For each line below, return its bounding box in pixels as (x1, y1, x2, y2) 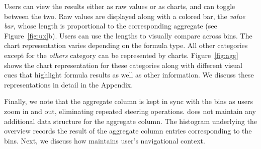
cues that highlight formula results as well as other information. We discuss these (4, 69, 254, 80)
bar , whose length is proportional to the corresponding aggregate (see (4, 20, 217, 31)
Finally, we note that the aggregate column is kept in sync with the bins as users (4, 96, 253, 106)
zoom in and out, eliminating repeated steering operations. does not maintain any (4, 105, 256, 116)
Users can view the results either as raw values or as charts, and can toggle (4, 1, 235, 11)
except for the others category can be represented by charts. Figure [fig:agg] (4, 49, 238, 60)
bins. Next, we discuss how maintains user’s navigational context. (4, 135, 205, 145)
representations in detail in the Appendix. (4, 79, 133, 89)
